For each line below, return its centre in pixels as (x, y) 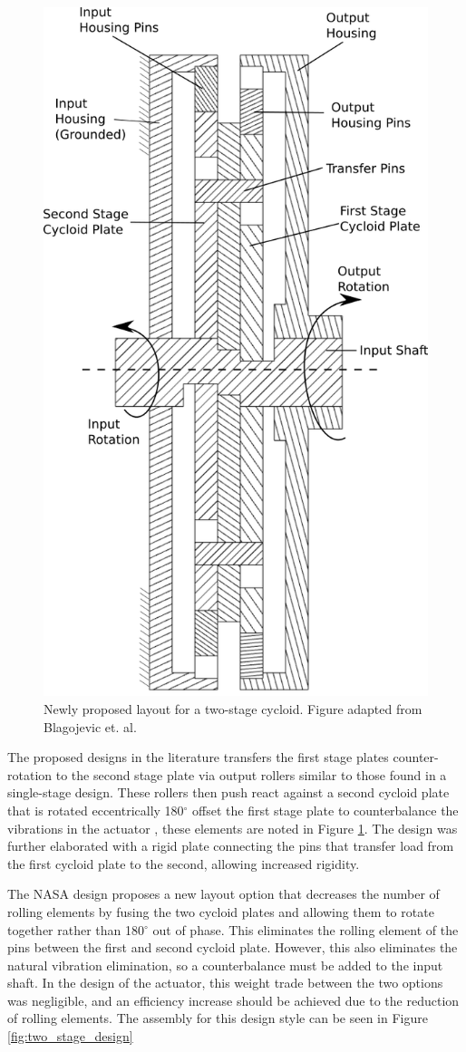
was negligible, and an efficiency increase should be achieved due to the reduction (233, 1000)
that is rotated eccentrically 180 (96, 810)
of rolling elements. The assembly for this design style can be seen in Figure (218, 1018)
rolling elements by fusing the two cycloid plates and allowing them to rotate (221, 911)
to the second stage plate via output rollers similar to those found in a (251, 774)
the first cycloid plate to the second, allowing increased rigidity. (184, 863)
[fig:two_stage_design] (70, 1036)
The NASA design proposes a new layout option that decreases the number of (223, 894)
